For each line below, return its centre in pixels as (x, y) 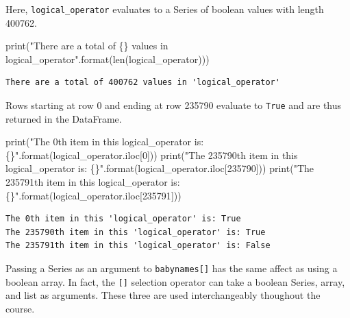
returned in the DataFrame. (64, 118)
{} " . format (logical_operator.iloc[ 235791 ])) (93, 195)
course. (20, 308)
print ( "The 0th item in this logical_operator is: (105, 142)
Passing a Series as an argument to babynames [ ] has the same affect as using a (172, 268)
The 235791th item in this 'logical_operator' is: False (138, 246)
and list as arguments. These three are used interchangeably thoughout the (163, 295)
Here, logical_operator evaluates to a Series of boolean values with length (165, 9)
